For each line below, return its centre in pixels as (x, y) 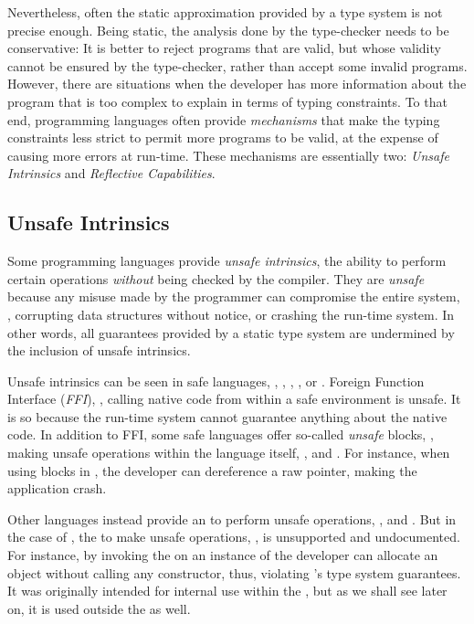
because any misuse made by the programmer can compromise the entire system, (234, 296)
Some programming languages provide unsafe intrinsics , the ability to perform (227, 261)
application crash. (57, 488)
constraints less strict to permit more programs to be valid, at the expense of (223, 137)
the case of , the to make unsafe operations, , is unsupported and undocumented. (234, 537)
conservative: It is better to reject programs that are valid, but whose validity (224, 48)
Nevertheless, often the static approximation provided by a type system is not (225, 12)
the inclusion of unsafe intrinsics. (99, 350)
